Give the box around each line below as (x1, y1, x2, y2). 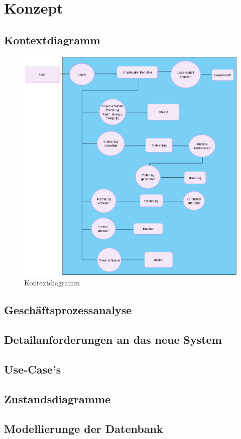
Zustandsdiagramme (4, 391, 111, 406)
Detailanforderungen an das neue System (4, 332, 222, 347)
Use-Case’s (4, 361, 61, 377)
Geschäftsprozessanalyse (4, 302, 132, 318)
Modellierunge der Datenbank (4, 420, 163, 436)
